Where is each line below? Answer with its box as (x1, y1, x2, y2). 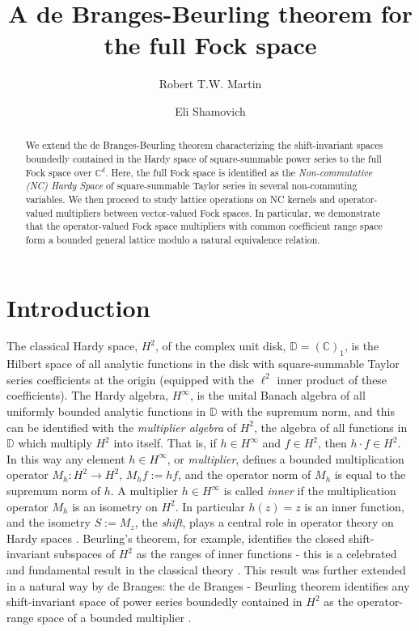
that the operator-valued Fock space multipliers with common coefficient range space (25, 219, 383, 233)
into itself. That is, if (113, 434, 217, 451)
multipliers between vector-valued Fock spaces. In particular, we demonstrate (56, 205, 381, 219)
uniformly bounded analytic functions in (6, 403, 206, 420)
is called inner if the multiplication (223, 482, 396, 499)
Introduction (6, 290, 150, 324)
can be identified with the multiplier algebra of (6, 418, 237, 435)
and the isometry (6, 514, 91, 531)
